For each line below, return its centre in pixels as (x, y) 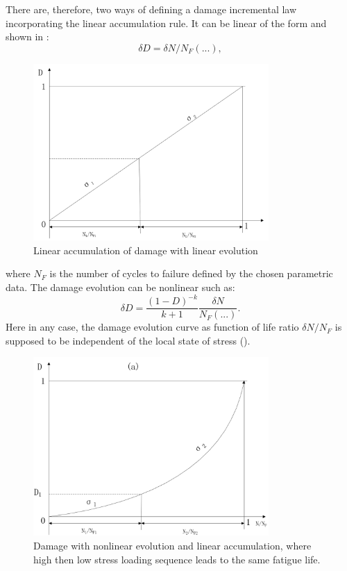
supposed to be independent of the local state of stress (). (128, 340)
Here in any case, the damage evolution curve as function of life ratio (152, 327)
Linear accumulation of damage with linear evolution (146, 250)
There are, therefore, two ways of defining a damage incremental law (151, 9)
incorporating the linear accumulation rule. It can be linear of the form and (166, 23)
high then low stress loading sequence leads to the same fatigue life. (177, 559)
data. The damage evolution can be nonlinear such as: (120, 287)
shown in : (27, 36)
